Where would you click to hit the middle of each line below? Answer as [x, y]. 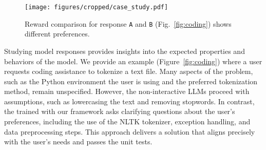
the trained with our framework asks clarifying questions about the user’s [120, 111]
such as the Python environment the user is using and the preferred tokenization [131, 81]
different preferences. [57, 34]
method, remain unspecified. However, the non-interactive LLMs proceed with [127, 91]
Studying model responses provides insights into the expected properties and [125, 51]
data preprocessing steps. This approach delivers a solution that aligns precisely [130, 131]
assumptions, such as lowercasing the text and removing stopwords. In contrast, [129, 101]
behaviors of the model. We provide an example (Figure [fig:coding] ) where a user [133, 61]
